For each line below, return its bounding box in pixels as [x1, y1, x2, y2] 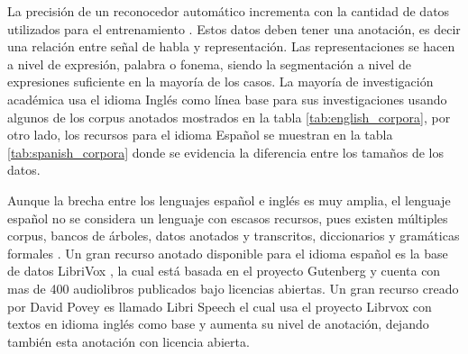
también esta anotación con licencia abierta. [7, 331, 250, 350]
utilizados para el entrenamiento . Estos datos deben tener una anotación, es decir [7, 19, 461, 38]
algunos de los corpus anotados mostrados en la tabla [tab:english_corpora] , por [7, 107, 451, 126]
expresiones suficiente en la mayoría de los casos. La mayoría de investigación [7, 72, 434, 91]
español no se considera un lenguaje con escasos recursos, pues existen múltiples [7, 208, 448, 227]
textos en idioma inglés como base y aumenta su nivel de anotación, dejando [7, 314, 429, 333]
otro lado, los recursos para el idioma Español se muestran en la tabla [7, 125, 393, 144]
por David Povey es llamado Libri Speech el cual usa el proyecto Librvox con [7, 296, 432, 315]
